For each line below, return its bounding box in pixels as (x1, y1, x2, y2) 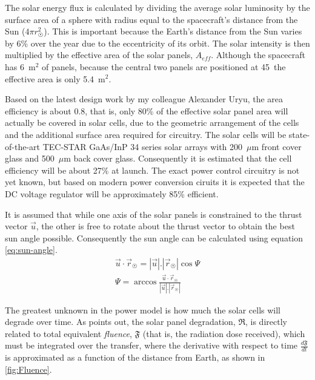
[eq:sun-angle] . (5, 243, 58, 256)
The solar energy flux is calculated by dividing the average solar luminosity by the (5, 1, 310, 13)
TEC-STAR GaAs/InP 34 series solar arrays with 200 (42, 140, 243, 152)
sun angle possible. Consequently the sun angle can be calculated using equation (5, 231, 303, 244)
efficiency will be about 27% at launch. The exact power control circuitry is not (5, 163, 300, 176)
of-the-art (5, 140, 40, 152)
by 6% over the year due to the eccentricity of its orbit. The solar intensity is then (5, 36, 310, 49)
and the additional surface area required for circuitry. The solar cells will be (5, 128, 287, 140)
